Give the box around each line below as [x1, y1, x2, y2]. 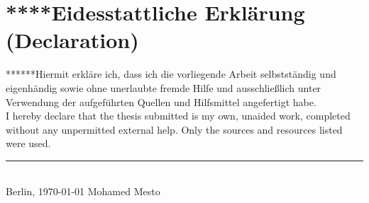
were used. [6, 136, 51, 151]
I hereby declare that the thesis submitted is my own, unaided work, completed [6, 108, 351, 123]
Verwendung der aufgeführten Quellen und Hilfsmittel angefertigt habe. [6, 94, 316, 109]
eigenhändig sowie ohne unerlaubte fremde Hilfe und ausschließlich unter [6, 80, 321, 95]
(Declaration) [6, 25, 139, 54]
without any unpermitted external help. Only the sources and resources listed [6, 122, 343, 137]
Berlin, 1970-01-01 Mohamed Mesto [6, 184, 160, 199]
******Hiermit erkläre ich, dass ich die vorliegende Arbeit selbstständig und [6, 66, 336, 81]
